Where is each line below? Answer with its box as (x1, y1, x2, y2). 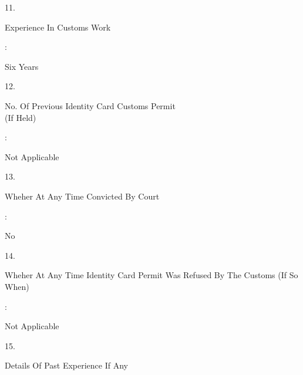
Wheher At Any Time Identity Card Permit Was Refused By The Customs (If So (5, 269, 298, 281)
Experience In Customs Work (5, 21, 111, 33)
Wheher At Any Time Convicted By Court (5, 190, 160, 202)
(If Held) (5, 111, 36, 123)
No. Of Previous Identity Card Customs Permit (5, 99, 176, 112)
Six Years (5, 60, 39, 72)
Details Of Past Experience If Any (5, 359, 128, 371)
